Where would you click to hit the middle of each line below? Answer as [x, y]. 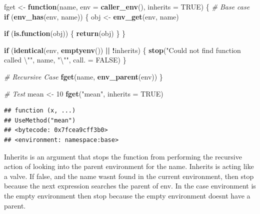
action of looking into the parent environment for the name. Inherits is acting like [129, 166]
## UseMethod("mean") [40, 120]
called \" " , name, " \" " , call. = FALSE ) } [65, 60]
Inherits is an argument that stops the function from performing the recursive [123, 156]
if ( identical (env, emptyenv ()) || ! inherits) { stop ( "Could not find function [122, 50]
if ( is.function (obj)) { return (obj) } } [65, 33]
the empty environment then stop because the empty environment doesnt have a [127, 195]
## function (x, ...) [40, 111]
